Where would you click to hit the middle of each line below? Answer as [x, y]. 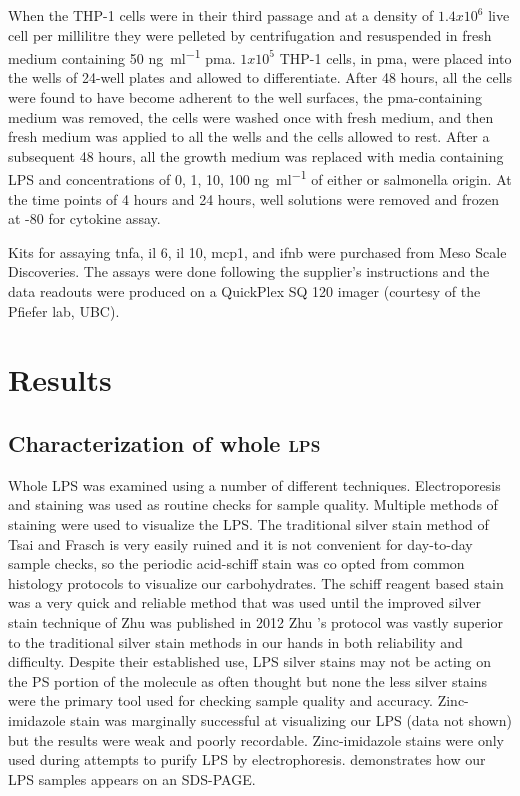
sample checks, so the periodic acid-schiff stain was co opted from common [236, 563]
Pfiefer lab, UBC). [64, 310]
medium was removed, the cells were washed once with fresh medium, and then [251, 116]
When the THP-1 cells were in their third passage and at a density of [221, 15]
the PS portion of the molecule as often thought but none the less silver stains [248, 680]
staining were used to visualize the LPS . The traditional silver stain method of [248, 523]
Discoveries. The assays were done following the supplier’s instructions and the [249, 271]
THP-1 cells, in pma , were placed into [395, 57]
